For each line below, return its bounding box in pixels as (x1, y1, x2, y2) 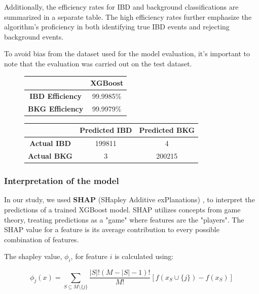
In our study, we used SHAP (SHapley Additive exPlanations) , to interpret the (4, 194, 255, 205)
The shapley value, (4, 251, 62, 262)
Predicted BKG (139, 125, 195, 135)
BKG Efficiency (28, 103, 84, 114)
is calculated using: (115, 251, 174, 262)
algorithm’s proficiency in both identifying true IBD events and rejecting (4, 21, 230, 32)
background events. (4, 31, 64, 42)
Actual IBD (29, 138, 71, 149)
